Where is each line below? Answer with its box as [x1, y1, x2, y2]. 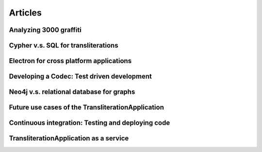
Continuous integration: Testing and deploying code [9, 119, 170, 127]
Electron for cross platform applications [9, 57, 132, 65]
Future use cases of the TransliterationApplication [9, 103, 164, 112]
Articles [9, 7, 42, 18]
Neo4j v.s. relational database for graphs [9, 88, 135, 96]
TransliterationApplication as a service [9, 134, 129, 143]
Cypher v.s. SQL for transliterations [9, 41, 118, 50]
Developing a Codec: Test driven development [9, 72, 152, 81]
